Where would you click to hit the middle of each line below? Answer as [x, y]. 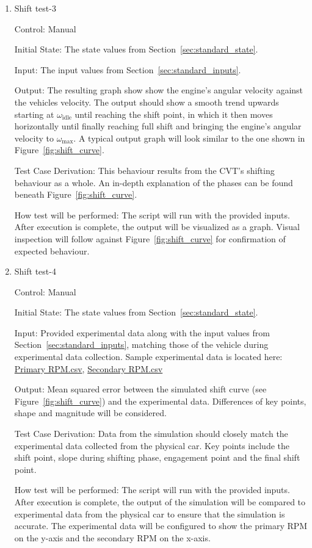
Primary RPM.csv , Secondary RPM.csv [89, 368]
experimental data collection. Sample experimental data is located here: [148, 357]
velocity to [34, 138]
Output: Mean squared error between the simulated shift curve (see [140, 389]
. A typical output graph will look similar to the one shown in [189, 138]
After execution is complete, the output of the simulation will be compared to [160, 502]
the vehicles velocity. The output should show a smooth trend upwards [147, 102]
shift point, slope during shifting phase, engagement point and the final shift [157, 457]
